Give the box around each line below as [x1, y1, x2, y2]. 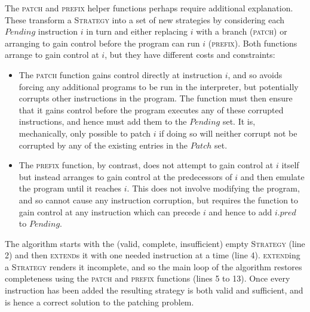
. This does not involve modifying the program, [127, 182, 300, 194]
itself [281, 159, 299, 171]
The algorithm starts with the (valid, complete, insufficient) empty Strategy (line [5, 237, 305, 249]
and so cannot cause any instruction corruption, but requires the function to [19, 193, 299, 206]
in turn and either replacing [86, 25, 188, 38]
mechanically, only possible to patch [19, 126, 151, 139]
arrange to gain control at [5, 48, 99, 61]
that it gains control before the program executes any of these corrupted [19, 103, 284, 116]
